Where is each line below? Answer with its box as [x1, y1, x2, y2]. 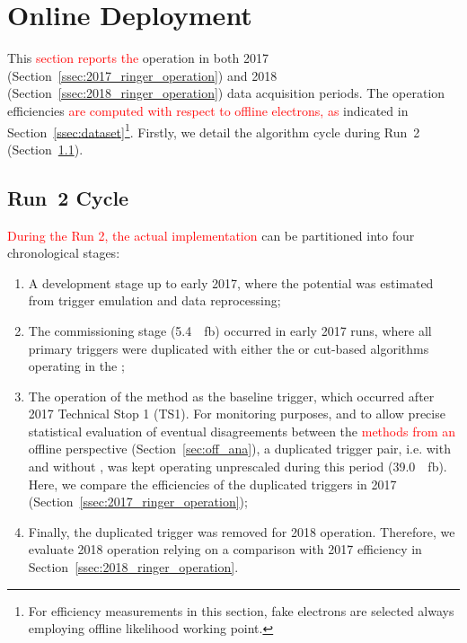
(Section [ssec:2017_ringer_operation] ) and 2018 [7, 66, 278, 84]
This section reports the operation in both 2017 [7, 48, 269, 67]
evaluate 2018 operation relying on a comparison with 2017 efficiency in [28, 540, 422, 559]
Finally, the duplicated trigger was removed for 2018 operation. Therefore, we [28, 522, 455, 541]
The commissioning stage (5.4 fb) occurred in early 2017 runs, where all [28, 321, 432, 339]
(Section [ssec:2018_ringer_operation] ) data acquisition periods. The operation [7, 84, 445, 102]
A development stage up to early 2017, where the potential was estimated [28, 273, 434, 292]
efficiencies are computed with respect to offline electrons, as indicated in [7, 101, 409, 119]
